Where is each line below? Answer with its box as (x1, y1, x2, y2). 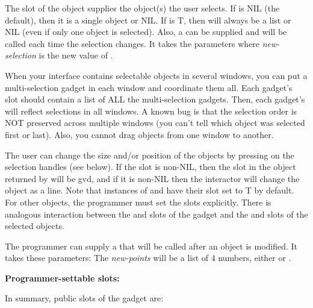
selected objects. (5, 219, 64, 232)
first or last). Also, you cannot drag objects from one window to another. (5, 128, 274, 140)
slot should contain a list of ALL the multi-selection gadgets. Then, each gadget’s (5, 93, 305, 105)
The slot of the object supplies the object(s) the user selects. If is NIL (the (5, 2, 280, 14)
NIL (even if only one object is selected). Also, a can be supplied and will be (5, 25, 287, 38)
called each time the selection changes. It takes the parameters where (5, 37, 260, 49)
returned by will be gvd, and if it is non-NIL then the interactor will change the (5, 172, 300, 184)
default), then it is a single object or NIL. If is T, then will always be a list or (5, 13, 291, 26)
